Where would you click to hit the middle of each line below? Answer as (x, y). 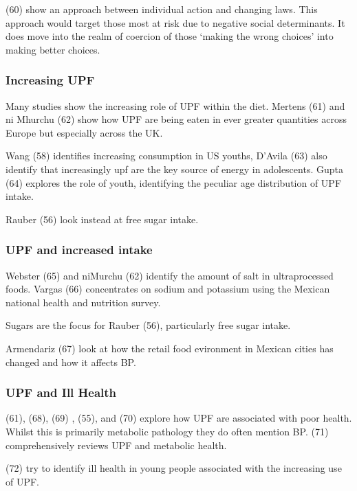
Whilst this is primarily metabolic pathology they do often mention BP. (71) (167, 431)
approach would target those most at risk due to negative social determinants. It (175, 22)
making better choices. (53, 49)
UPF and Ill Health (61, 392)
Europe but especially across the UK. (84, 132)
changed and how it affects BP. (71, 362)
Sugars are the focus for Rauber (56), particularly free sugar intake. (148, 325)
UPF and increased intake (79, 250)
